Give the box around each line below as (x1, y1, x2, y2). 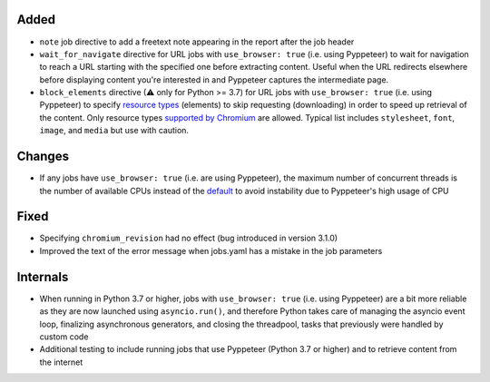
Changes (16, 149, 70, 164)
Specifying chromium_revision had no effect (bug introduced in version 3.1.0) (39, 232, 338, 244)
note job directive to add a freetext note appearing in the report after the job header (39, 36, 355, 47)
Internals (16, 269, 69, 285)
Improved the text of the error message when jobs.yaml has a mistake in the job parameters (39, 245, 383, 256)
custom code (39, 331, 89, 342)
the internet (39, 357, 83, 367)
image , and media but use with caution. (39, 125, 190, 136)
